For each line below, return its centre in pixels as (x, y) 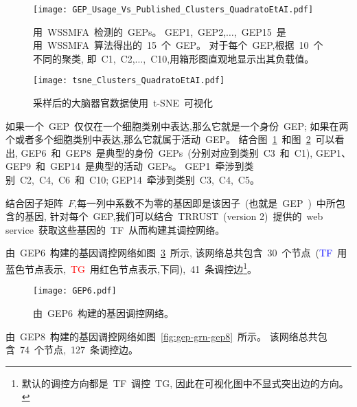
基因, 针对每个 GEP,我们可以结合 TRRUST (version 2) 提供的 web (174, 216)
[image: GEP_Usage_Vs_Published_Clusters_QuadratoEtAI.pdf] (173, 10)
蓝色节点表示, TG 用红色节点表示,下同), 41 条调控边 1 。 (131, 268)
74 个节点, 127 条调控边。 (79, 350)
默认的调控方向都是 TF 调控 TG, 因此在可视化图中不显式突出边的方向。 (185, 383)
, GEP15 (253, 31)
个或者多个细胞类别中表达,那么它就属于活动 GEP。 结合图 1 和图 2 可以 (170, 139)
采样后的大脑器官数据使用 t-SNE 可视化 (123, 103)
